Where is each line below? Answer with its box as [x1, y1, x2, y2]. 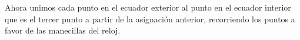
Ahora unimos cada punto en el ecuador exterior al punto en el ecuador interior [5, 1, 291, 13]
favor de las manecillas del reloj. [5, 24, 121, 36]
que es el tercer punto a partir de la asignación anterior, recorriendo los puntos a [5, 12, 295, 25]
